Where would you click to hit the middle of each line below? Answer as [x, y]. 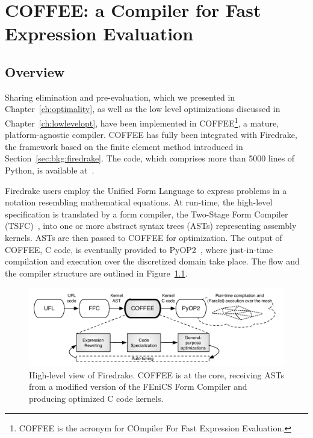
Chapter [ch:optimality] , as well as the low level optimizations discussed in [143, 109]
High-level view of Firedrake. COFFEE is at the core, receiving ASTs [156, 374]
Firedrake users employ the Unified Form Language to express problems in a [146, 190]
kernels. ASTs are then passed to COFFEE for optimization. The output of [144, 237]
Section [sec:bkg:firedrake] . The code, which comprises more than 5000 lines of [150, 158]
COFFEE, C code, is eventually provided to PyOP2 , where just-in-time [139, 249]
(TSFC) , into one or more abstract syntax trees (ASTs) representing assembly [151, 226]
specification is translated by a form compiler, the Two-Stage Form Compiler [147, 214]
